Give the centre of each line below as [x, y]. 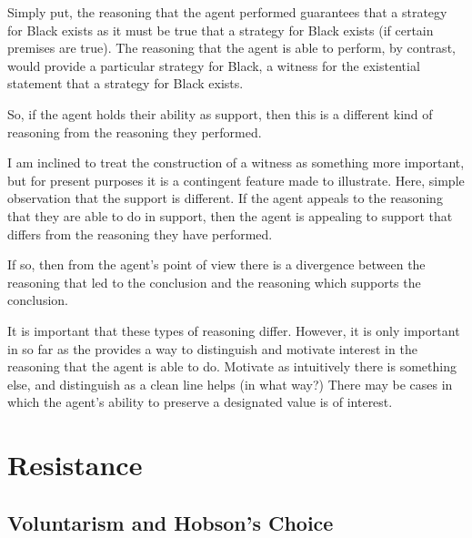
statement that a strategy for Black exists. [126, 83]
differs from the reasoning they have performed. [140, 233]
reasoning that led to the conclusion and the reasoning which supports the [214, 282]
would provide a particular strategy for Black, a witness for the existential [214, 65]
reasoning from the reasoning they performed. [135, 132]
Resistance [75, 465]
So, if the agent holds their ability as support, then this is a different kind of [220, 113]
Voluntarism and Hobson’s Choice [171, 522]
